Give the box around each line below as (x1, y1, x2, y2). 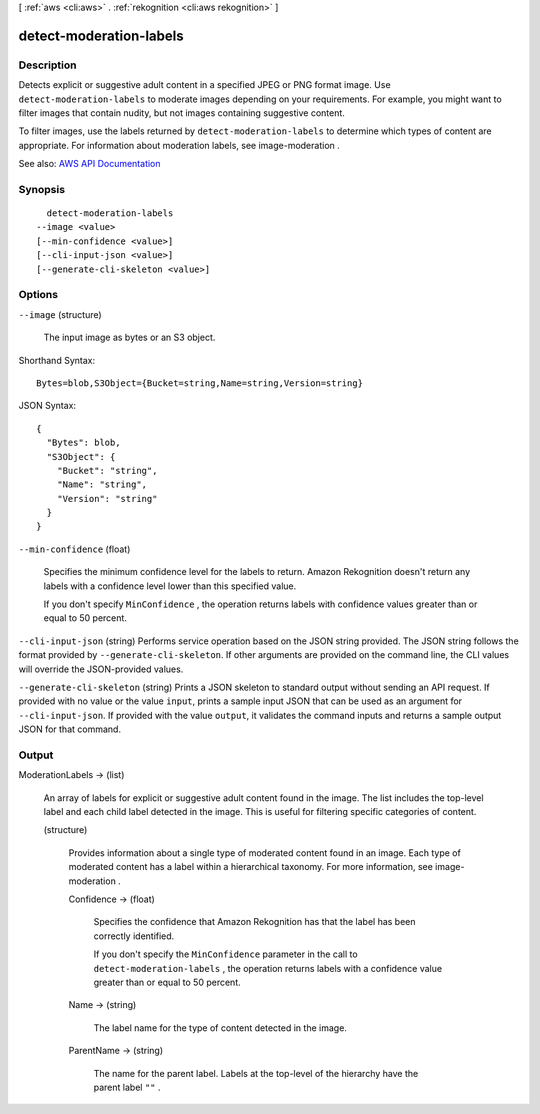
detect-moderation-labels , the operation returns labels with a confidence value (93, 962, 443, 974)
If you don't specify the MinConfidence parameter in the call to (93, 948, 359, 960)
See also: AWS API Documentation (18, 158, 161, 170)
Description (18, 58, 77, 72)
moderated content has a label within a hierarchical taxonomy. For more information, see (68, 861, 434, 873)
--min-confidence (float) (18, 543, 131, 555)
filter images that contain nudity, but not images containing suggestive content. (18, 106, 345, 119)
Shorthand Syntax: (18, 354, 95, 366)
